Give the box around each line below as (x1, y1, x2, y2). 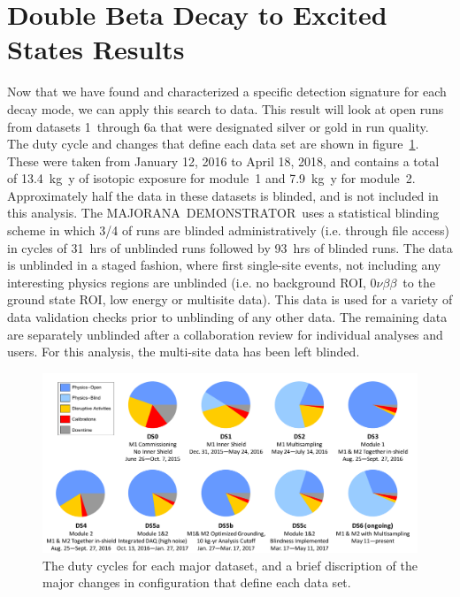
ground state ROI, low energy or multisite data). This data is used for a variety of (7, 290, 453, 309)
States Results (7, 31, 185, 67)
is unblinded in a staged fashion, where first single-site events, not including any (7, 256, 441, 274)
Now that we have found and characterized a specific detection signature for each (7, 82, 447, 101)
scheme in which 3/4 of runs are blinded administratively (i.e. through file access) (7, 221, 449, 240)
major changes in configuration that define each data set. (42, 573, 351, 592)
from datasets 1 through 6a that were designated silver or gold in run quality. (7, 117, 429, 135)
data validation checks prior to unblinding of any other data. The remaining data (7, 308, 448, 326)
